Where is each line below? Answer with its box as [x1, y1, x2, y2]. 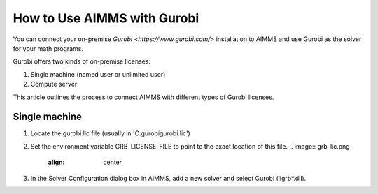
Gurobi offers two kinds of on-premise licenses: [13, 57, 150, 66]
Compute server [30, 80, 78, 89]
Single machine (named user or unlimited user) [30, 70, 166, 78]
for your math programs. [13, 44, 84, 52]
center [103, 158, 122, 167]
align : [48, 158, 65, 167]
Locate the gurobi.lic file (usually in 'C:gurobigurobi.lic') [30, 129, 190, 137]
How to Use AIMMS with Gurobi [13, 10, 199, 26]
